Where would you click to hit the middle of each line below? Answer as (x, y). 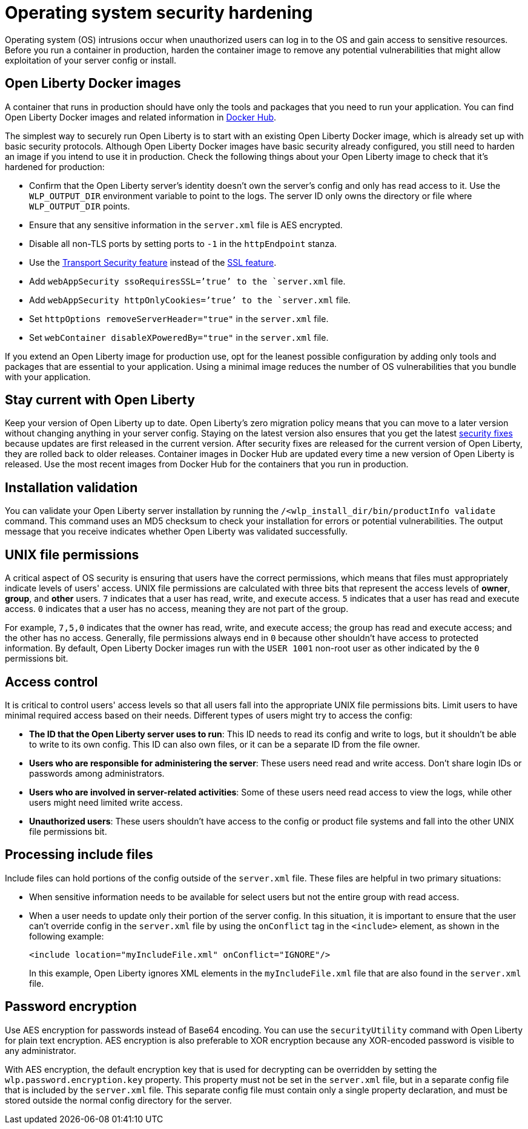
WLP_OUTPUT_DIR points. (80, 206)
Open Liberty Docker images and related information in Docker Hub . (141, 117)
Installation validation (71, 487)
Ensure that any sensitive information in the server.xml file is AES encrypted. (186, 225)
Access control (51, 682)
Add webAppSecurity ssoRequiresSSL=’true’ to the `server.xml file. (187, 281)
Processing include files (79, 855)
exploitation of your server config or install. (91, 60)
